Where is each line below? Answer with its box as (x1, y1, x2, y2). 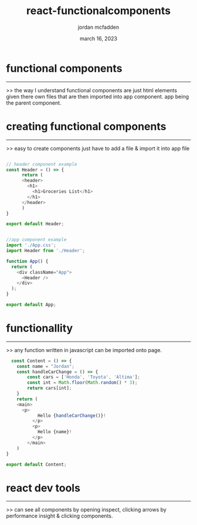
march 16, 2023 (80, 35, 117, 42)
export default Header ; (6, 221, 64, 227)
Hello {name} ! (37, 429, 72, 435)
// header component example (6, 161, 77, 167)
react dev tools (6, 481, 81, 494)
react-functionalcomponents (26, 4, 171, 18)
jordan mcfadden (77, 24, 120, 31)
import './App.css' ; (6, 242, 57, 248)
